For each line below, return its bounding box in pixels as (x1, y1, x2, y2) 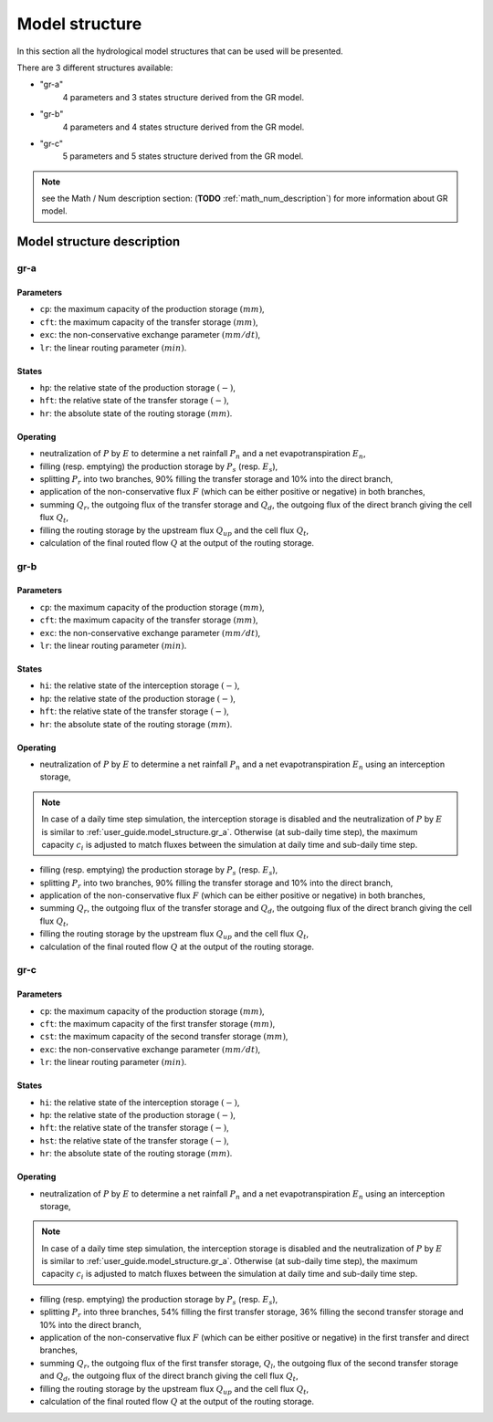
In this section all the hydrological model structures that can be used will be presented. (16, 46, 344, 57)
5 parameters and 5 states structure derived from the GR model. (62, 151, 304, 162)
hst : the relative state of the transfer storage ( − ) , (39, 1134, 230, 1145)
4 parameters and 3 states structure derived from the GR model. (62, 91, 305, 102)
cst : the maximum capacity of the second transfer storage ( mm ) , (39, 1031, 288, 1042)
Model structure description (16, 234, 181, 250)
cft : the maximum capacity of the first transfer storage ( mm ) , (39, 1019, 276, 1029)
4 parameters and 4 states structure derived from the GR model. (62, 121, 305, 132)
